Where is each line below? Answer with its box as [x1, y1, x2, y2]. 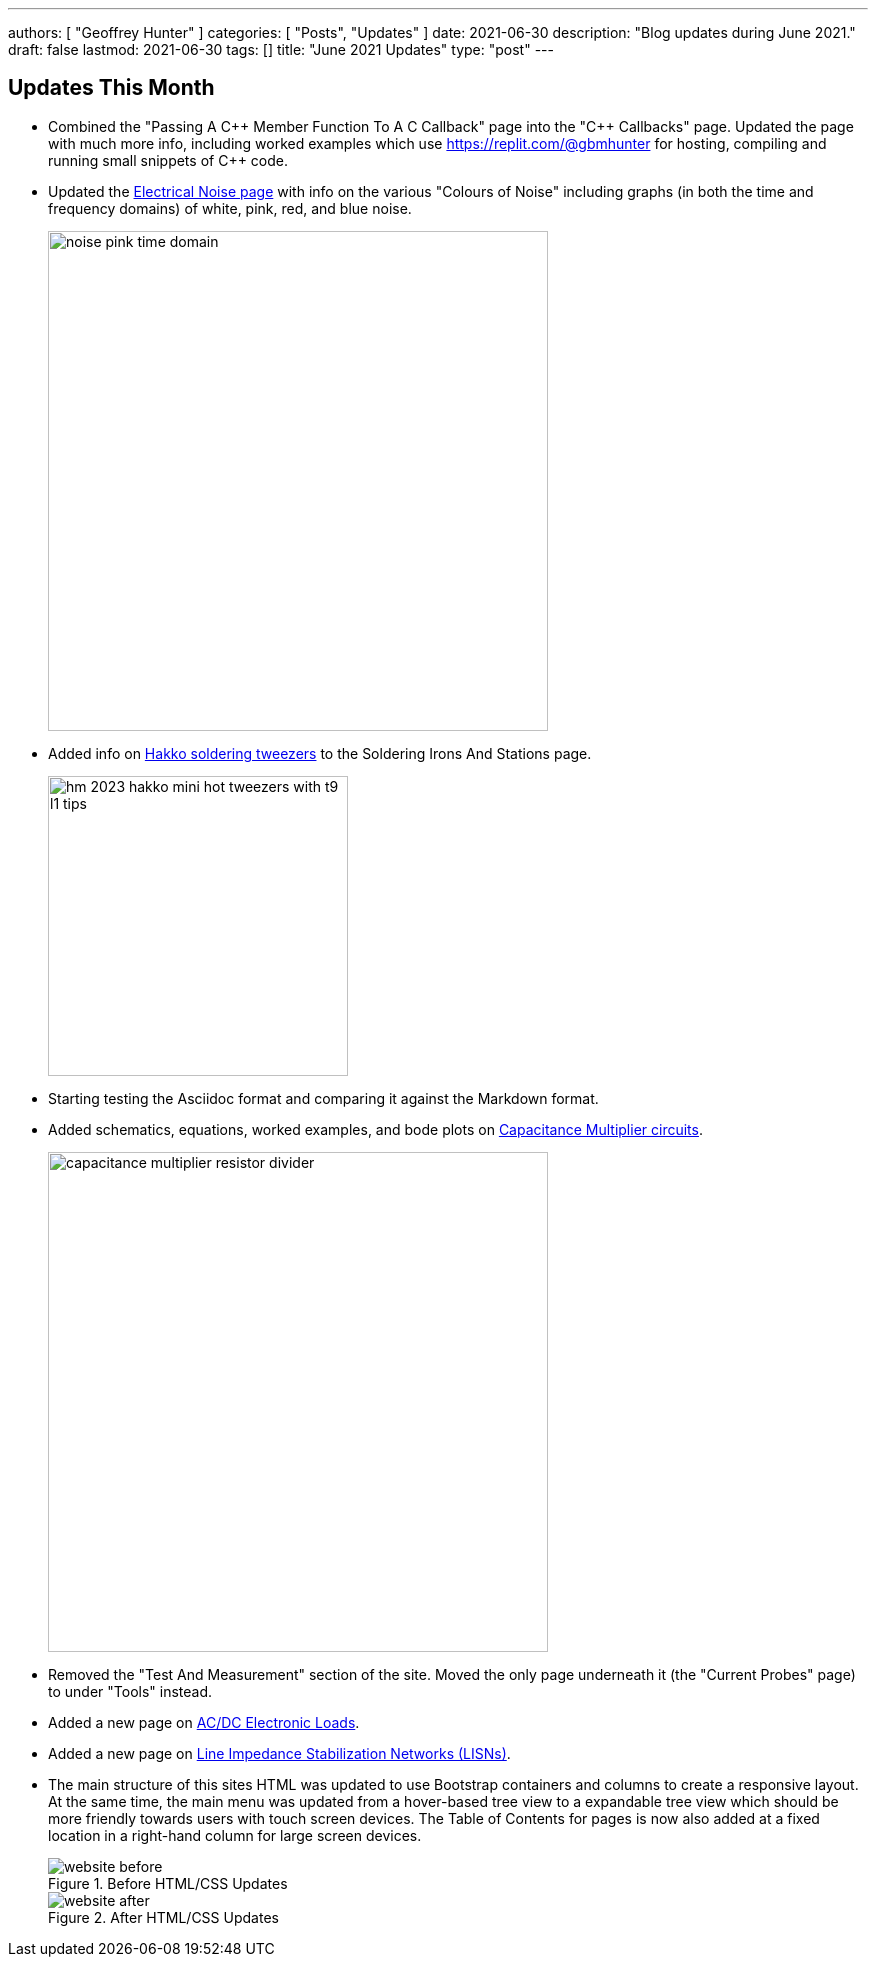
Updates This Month [8, 75, 215, 101]
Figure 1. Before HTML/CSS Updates [48, 1874, 288, 1892]
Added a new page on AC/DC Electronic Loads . [48, 1713, 360, 1731]
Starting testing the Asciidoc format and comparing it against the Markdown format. [48, 1089, 599, 1107]
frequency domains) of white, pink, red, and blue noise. [48, 199, 412, 217]
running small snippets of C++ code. [48, 151, 289, 169]
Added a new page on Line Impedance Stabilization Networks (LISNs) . [48, 1744, 511, 1762]
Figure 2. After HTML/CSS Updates [48, 1908, 279, 1926]
